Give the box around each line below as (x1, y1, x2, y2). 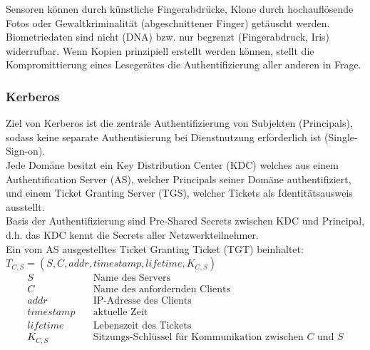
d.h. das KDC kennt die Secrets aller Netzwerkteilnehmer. (6, 227, 259, 242)
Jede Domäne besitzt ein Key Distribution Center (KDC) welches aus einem (6, 157, 339, 172)
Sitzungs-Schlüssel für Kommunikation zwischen (93, 332, 304, 343)
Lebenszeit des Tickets (93, 321, 192, 331)
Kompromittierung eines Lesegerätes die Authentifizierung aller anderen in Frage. (6, 57, 361, 72)
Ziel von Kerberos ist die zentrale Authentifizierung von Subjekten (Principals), (6, 115, 353, 130)
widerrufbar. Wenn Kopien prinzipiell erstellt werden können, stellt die (6, 43, 314, 58)
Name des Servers (93, 273, 170, 284)
